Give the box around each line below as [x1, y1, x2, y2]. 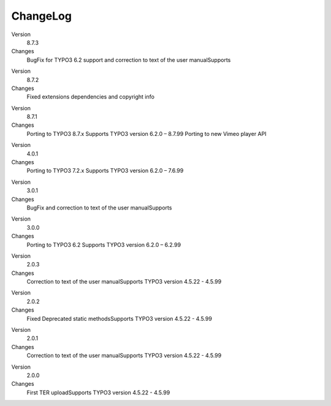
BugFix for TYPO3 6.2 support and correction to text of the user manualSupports [26, 56, 231, 64]
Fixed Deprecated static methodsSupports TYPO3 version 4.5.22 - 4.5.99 [26, 315, 213, 322]
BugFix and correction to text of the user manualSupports [26, 204, 172, 211]
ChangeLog [11, 9, 72, 23]
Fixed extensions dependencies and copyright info [26, 93, 154, 100]
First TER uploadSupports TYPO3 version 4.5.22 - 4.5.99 [26, 389, 170, 396]
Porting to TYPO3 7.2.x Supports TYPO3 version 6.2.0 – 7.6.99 [26, 167, 184, 175]
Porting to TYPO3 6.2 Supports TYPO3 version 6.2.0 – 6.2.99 [26, 241, 181, 248]
